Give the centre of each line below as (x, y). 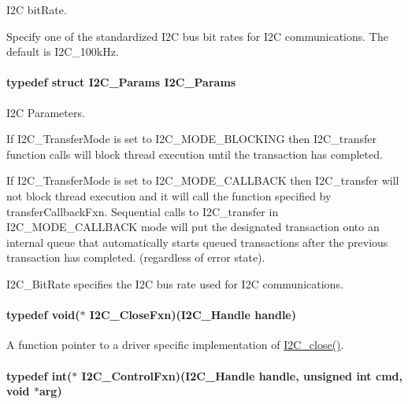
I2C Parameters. (46, 112)
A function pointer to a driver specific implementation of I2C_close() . (175, 345)
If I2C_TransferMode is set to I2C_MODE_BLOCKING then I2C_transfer (191, 139)
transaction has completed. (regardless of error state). (136, 257)
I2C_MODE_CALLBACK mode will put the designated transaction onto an (193, 227)
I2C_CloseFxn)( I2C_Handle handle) (193, 315)
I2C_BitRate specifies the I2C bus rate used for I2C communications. (175, 283)
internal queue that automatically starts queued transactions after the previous (197, 242)
